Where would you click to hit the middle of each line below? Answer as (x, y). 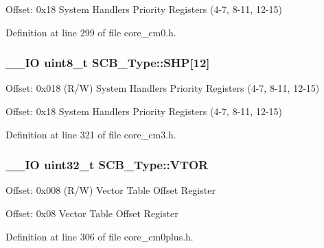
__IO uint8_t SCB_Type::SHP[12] (108, 63)
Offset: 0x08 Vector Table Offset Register (92, 213)
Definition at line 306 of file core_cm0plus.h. (100, 236)
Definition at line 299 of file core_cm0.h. (91, 32)
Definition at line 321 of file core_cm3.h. (91, 134)
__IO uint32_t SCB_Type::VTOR (107, 165)
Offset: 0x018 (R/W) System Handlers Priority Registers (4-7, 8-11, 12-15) (163, 88)
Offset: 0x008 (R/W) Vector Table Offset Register (111, 190)
